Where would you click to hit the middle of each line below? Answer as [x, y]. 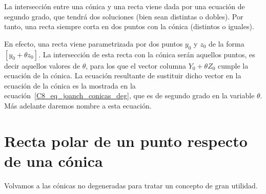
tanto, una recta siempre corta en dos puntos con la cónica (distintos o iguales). [129, 26]
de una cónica [54, 160]
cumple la [233, 65]
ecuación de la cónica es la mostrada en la [70, 85]
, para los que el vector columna [136, 65]
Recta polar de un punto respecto [126, 141]
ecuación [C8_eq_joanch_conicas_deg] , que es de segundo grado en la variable [129, 95]
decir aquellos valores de [42, 65]
